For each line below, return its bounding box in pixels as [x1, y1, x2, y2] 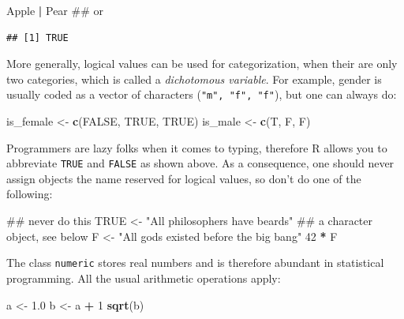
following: [6, 186, 53, 202]
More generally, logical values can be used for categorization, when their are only [6, 55, 398, 72]
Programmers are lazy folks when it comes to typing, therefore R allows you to [6, 139, 387, 156]
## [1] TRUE [6, 32, 69, 43]
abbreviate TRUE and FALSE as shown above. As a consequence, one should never [6, 155, 395, 171]
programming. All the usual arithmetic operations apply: [6, 269, 281, 286]
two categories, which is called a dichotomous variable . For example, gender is [6, 70, 382, 87]
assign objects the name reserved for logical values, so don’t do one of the [6, 170, 361, 186]
